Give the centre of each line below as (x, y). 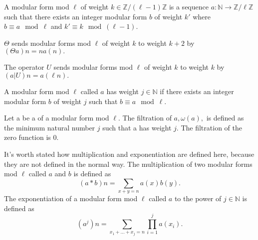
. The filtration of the (209, 127)
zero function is (27, 137)
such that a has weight (137, 127)
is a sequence (189, 6)
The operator (24, 67)
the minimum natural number (50, 127)
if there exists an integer (197, 91)
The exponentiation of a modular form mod (71, 198)
